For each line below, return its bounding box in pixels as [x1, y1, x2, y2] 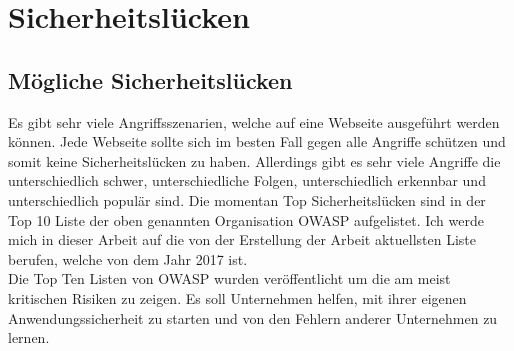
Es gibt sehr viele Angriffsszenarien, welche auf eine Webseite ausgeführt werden [8, 111, 500, 132]
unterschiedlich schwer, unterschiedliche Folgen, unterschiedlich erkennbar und [8, 170, 486, 191]
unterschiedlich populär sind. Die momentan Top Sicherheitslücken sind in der [8, 189, 486, 210]
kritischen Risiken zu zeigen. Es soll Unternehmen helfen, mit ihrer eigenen [8, 287, 467, 308]
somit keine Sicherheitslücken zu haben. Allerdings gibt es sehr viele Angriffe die [8, 150, 501, 171]
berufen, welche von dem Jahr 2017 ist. [8, 248, 248, 269]
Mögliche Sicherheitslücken [8, 64, 293, 95]
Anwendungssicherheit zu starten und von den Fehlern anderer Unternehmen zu [8, 307, 498, 328]
